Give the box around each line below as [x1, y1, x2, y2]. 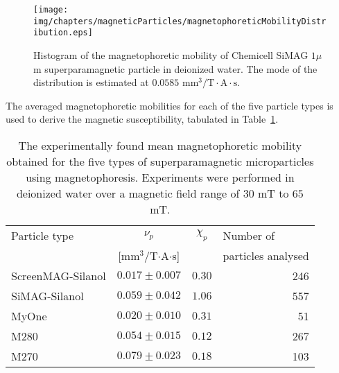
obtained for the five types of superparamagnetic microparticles [6, 153, 314, 169]
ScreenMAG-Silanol [11, 267, 106, 284]
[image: [33, 5, 69, 15]
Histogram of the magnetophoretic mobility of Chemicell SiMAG [33, 47, 308, 62]
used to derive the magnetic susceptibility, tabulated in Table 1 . [6, 112, 279, 126]
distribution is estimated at [33, 75, 149, 89]
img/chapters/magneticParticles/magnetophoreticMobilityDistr [33, 16, 327, 26]
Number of [223, 227, 275, 243]
